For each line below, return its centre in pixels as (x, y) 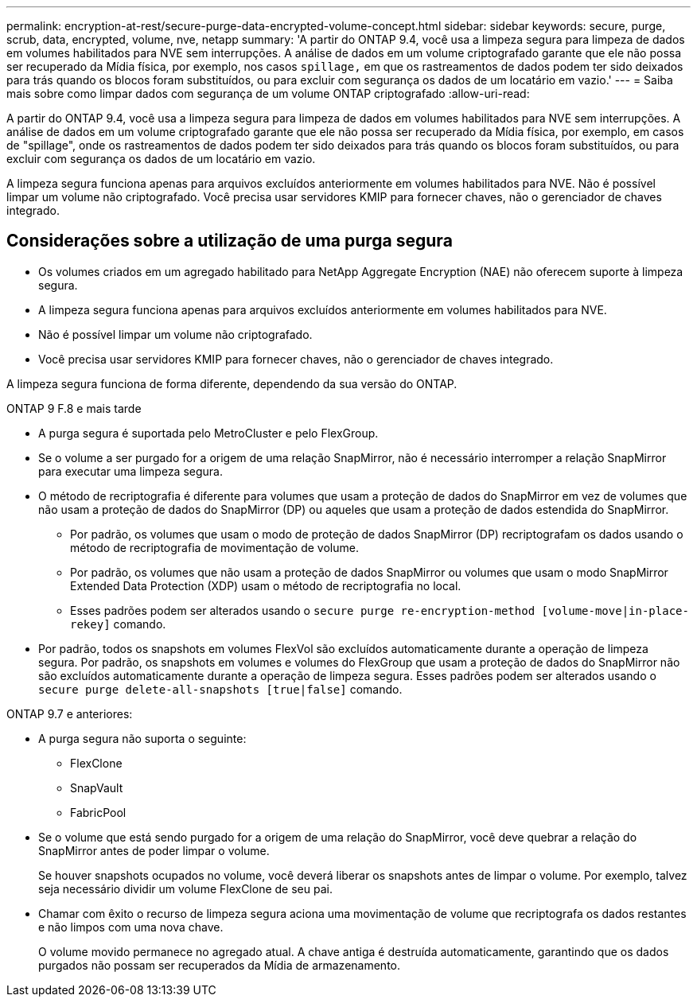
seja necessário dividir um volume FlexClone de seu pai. (185, 888)
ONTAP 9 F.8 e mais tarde (74, 408)
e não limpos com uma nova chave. (131, 927)
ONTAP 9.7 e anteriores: (70, 713)
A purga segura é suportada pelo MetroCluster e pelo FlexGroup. (208, 433)
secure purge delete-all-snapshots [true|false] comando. (220, 689)
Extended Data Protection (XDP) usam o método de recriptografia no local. (266, 585)
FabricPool (98, 812)
